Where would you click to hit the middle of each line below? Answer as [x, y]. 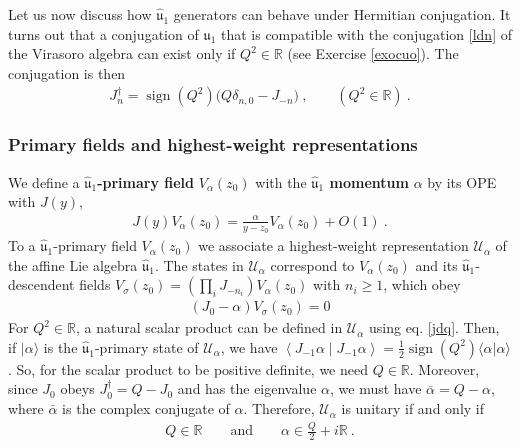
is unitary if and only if [412, 408]
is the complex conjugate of [146, 408]
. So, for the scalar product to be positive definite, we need [188, 368]
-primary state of [146, 346]
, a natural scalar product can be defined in [209, 327]
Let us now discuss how [80, 14]
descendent [41, 284]
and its [436, 264]
